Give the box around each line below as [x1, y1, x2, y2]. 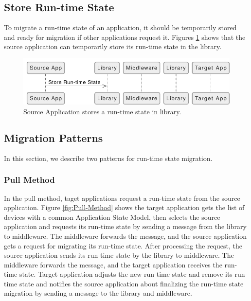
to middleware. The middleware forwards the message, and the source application [4, 230, 247, 241]
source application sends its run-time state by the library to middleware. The [4, 250, 234, 260]
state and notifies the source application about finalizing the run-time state [19, 278, 244, 288]
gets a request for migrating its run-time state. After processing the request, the [4, 240, 242, 250]
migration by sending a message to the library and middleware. [4, 288, 192, 298]
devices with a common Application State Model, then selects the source [4, 212, 220, 222]
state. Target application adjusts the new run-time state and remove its [19, 269, 233, 279]
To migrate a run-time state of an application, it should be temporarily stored [4, 22, 237, 33]
